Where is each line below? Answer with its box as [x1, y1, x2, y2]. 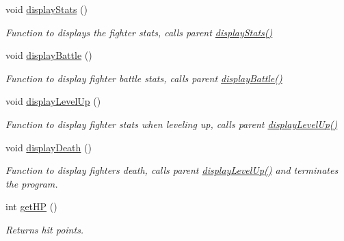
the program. [5, 176, 58, 190]
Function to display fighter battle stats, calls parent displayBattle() [5, 71, 282, 85]
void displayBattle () [5, 48, 92, 62]
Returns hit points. [5, 222, 84, 236]
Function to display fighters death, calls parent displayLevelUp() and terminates [5, 163, 339, 177]
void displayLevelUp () [5, 94, 101, 108]
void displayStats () [5, 2, 88, 16]
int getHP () [5, 199, 57, 214]
